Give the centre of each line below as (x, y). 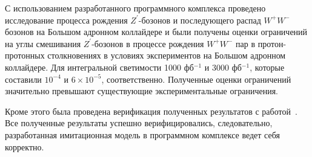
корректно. (25, 146)
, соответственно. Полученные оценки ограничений (196, 79)
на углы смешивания (43, 43)
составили (23, 79)
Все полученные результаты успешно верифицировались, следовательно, (139, 123)
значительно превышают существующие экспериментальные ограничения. (142, 91)
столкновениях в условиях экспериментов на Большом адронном (167, 55)
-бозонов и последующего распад (200, 20)
